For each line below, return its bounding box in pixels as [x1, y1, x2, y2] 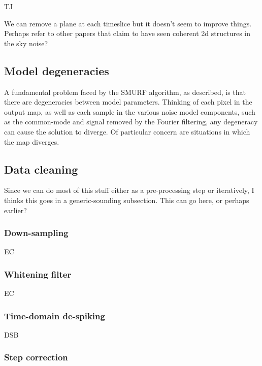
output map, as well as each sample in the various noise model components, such [4, 106, 255, 117]
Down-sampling [4, 226, 69, 239]
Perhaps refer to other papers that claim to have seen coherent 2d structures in [4, 28, 251, 39]
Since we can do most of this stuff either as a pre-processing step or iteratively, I [4, 185, 254, 195]
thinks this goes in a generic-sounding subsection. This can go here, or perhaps [4, 194, 249, 205]
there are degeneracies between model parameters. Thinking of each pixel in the [4, 96, 252, 107]
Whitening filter [4, 268, 72, 280]
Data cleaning [4, 161, 78, 177]
